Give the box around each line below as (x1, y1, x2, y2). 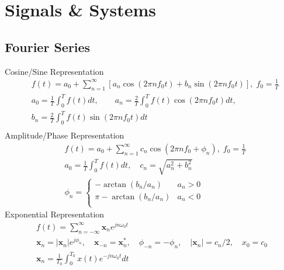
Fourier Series (5, 37, 91, 56)
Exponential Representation (5, 208, 105, 220)
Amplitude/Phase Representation (5, 129, 124, 141)
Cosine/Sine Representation (5, 65, 104, 77)
